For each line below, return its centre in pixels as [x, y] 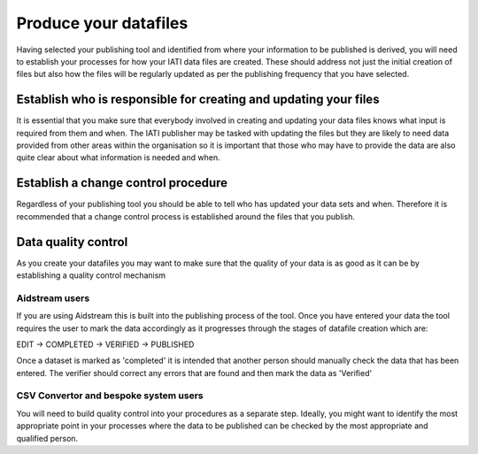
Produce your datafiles [102, 23]
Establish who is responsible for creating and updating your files [198, 100]
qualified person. [47, 438]
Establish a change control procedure [122, 183]
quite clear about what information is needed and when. [118, 158]
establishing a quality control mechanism [91, 275]
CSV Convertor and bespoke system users [110, 396]
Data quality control [72, 242]
